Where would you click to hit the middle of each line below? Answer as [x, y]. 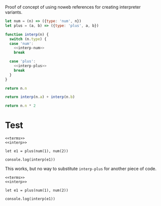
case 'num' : [22, 43]
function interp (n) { [27, 34]
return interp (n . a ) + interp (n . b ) [40, 97]
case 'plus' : [23, 61]
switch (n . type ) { [28, 39]
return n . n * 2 [20, 106]
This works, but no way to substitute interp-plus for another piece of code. [81, 169]
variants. [14, 12]
